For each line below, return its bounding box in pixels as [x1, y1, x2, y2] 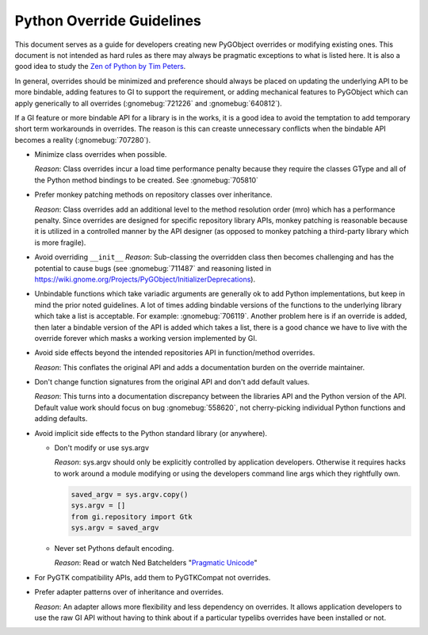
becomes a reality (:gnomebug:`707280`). [14, 135, 151, 144]
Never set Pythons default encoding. [54, 543, 174, 553]
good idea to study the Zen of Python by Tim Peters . [14, 62, 186, 71]
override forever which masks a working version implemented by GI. [34, 333, 258, 342]
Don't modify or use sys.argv [54, 443, 150, 453]
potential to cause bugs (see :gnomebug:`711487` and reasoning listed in [34, 263, 272, 273]
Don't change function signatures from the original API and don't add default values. [34, 377, 310, 387]
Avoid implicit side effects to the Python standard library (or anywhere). [34, 428, 268, 438]
